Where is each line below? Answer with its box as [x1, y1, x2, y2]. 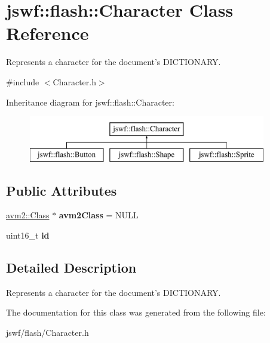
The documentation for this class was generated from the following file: [6, 306, 266, 319]
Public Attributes [6, 181, 117, 199]
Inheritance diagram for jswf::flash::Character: [6, 95, 174, 108]
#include [6, 75, 39, 88]
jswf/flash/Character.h [6, 326, 89, 339]
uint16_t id [6, 229, 50, 242]
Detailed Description [6, 258, 137, 277]
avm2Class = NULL [59, 209, 139, 221]
